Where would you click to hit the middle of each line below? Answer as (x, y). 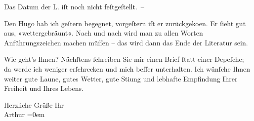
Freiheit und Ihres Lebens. (44, 88)
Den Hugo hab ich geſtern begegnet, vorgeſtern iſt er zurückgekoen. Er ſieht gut (125, 23)
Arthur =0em (24, 114)
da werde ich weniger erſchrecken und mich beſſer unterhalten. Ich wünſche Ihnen (127, 68)
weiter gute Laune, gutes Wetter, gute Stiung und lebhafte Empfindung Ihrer (121, 78)
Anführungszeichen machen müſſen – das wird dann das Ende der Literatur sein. (126, 42)
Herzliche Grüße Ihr (34, 104)
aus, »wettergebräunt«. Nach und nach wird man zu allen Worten (104, 33)
